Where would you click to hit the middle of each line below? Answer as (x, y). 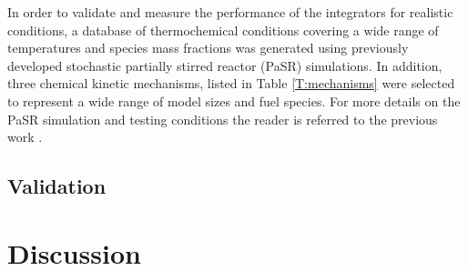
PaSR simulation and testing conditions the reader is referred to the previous (223, 119)
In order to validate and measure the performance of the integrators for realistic (230, 12)
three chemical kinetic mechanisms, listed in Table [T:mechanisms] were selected (231, 83)
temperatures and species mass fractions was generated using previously (208, 48)
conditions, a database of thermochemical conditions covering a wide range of (223, 30)
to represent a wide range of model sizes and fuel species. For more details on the (234, 100)
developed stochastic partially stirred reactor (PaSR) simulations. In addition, (225, 65)
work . (25, 137)
